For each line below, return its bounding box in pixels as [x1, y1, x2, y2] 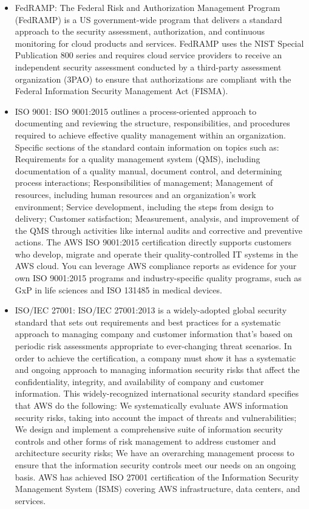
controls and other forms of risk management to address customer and [15, 434, 276, 447]
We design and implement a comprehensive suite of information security [15, 423, 283, 436]
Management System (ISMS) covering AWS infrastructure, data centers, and [15, 482, 301, 495]
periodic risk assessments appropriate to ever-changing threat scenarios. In [15, 340, 292, 352]
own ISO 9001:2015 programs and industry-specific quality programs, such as [15, 272, 302, 284]
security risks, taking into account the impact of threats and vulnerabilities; [15, 411, 297, 423]
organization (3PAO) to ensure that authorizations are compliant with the [15, 72, 291, 85]
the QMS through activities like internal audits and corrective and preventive [15, 224, 303, 236]
